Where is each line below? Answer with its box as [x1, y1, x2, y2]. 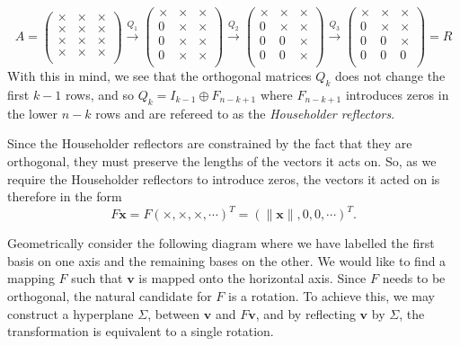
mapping [7, 269, 55, 288]
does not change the [334, 67, 446, 85]
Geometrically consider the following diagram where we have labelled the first [7, 234, 435, 253]
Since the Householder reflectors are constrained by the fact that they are [7, 134, 412, 153]
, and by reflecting [255, 304, 356, 323]
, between [147, 304, 200, 323]
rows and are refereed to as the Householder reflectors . [95, 103, 395, 122]
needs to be [382, 269, 446, 288]
